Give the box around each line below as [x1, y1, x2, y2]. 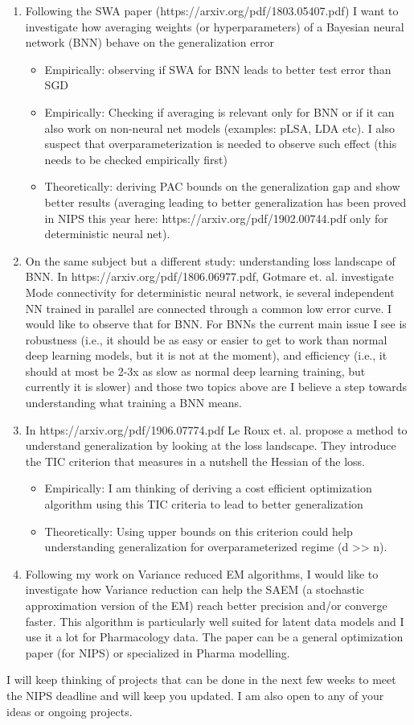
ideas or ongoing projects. [6, 702, 133, 719]
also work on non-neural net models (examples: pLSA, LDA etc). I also [44, 119, 395, 136]
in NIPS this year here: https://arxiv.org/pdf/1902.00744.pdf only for [44, 209, 388, 226]
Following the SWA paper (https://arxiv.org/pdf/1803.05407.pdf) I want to [25, 2, 399, 19]
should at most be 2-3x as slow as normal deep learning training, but [25, 362, 366, 379]
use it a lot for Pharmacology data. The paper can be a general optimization [25, 628, 404, 645]
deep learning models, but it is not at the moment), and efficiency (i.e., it [25, 347, 387, 364]
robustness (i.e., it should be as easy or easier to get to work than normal [25, 331, 387, 348]
